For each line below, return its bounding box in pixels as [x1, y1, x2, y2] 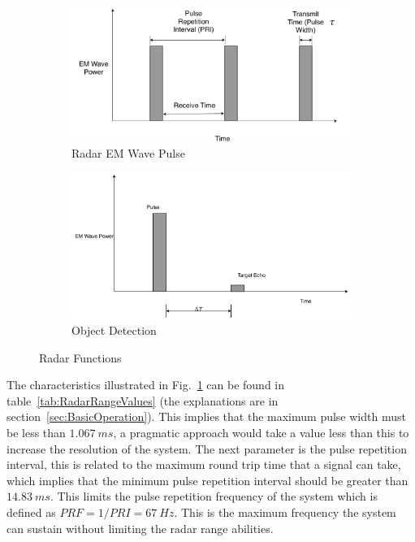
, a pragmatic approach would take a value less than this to [113, 423, 409, 440]
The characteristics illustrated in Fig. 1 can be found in [6, 376, 285, 393]
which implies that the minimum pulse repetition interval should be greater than [6, 471, 409, 488]
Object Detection [71, 321, 157, 338]
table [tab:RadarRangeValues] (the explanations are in [6, 392, 279, 409]
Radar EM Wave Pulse [71, 144, 185, 161]
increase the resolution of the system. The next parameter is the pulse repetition [6, 440, 407, 457]
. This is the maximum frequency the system [174, 503, 396, 520]
